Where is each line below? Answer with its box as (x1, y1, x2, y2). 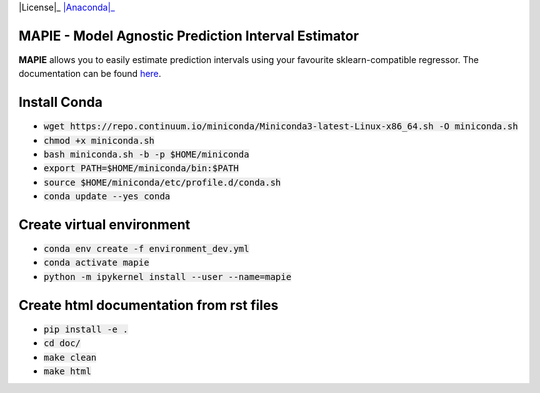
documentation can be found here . (18, 68, 162, 80)
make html (43, 365, 92, 377)
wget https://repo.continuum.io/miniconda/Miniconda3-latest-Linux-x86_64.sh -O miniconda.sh (43, 121, 519, 132)
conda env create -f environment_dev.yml (43, 243, 250, 255)
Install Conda (18, 94, 103, 111)
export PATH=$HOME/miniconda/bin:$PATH (43, 163, 239, 174)
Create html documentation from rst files (18, 296, 279, 314)
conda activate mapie (43, 257, 150, 269)
